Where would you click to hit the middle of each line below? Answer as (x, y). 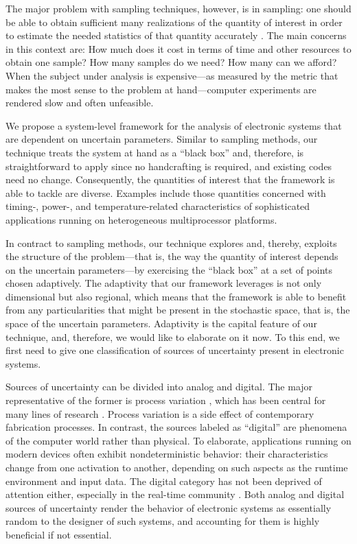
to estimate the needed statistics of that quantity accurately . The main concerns (176, 35)
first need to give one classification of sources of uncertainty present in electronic (175, 350)
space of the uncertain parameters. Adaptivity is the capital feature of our (161, 323)
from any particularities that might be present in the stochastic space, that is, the (178, 310)
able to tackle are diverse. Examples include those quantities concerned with (166, 192)
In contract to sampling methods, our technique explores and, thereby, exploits (171, 243)
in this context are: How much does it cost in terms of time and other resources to (178, 48)
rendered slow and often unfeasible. (80, 103)
